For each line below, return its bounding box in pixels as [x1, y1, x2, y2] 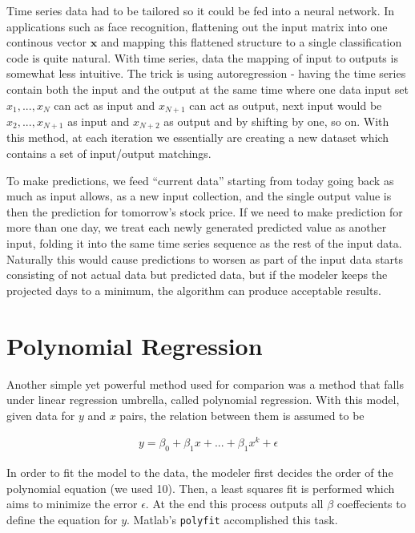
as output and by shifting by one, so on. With [163, 113, 389, 130]
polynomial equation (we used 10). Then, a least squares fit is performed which [6, 479, 395, 496]
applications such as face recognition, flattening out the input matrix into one [6, 18, 388, 34]
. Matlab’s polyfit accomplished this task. [127, 511, 338, 527]
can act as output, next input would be [189, 96, 382, 113]
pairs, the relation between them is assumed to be [119, 406, 365, 423]
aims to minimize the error [6, 495, 138, 512]
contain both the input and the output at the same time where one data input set [6, 80, 409, 97]
